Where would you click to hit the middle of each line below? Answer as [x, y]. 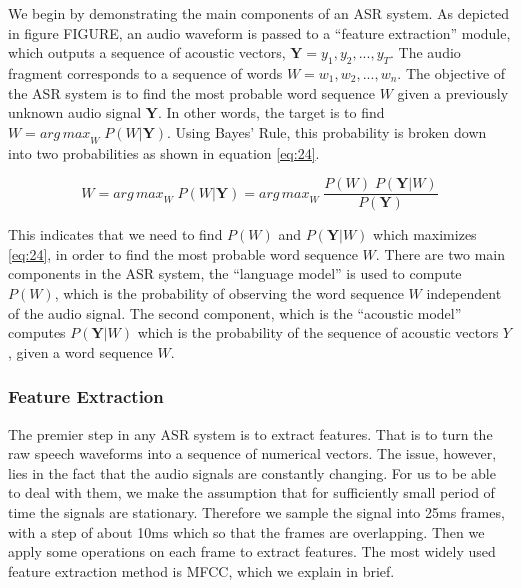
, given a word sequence [80, 351]
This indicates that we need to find [115, 234]
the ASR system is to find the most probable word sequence [191, 92]
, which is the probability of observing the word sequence [229, 293]
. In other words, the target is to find [271, 112]
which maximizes [425, 234]
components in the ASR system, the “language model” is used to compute [235, 273]
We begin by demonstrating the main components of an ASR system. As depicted [259, 13]
